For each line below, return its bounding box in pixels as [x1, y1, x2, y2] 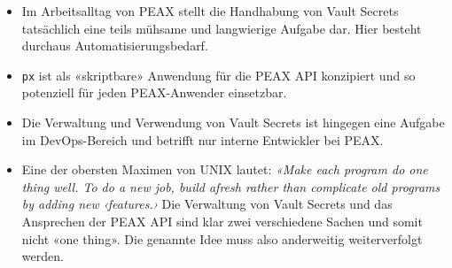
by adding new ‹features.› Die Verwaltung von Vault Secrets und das [21, 195, 393, 213]
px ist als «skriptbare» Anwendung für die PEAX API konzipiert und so [21, 65, 416, 84]
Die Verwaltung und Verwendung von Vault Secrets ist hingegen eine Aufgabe [21, 113, 445, 132]
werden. [21, 247, 64, 265]
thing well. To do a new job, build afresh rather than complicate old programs [21, 177, 440, 195]
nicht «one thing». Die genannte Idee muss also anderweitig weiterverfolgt [21, 229, 423, 248]
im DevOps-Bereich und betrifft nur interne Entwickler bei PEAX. [21, 130, 384, 149]
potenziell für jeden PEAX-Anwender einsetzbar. [21, 83, 287, 102]
